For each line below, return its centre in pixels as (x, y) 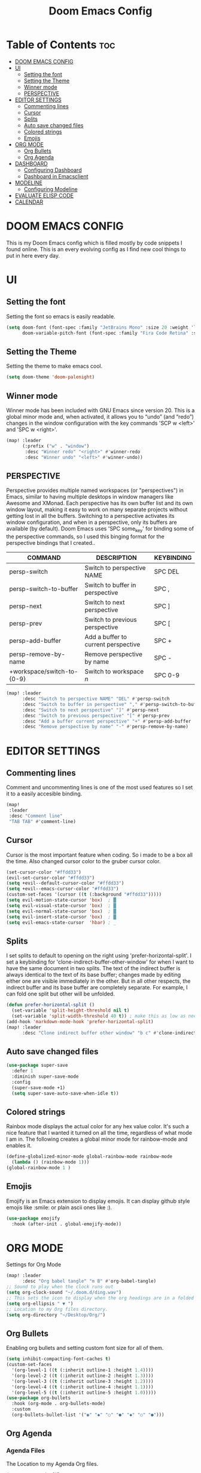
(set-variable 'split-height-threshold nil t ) (71, 1010)
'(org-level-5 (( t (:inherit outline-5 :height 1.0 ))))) (84, 1393)
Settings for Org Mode (34, 1265)
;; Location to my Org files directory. (57, 1309)
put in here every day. (33, 255)
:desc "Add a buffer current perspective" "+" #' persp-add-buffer (106, 721)
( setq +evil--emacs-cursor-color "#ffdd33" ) (63, 889)
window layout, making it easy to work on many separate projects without (97, 509)
